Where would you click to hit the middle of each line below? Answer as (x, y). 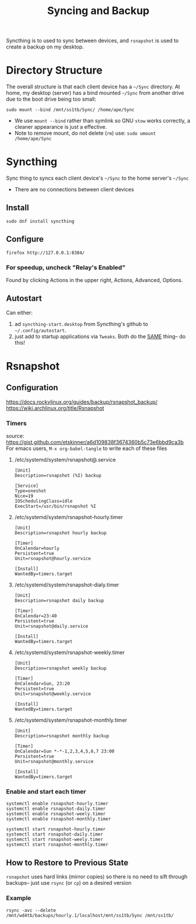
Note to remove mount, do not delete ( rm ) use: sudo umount (85, 133)
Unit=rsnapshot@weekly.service (53, 694)
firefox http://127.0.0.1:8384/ (45, 253)
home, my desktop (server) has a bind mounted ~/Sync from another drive (95, 93)
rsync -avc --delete (31, 910)
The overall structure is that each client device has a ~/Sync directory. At (93, 87)
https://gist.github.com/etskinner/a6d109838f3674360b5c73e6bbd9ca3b (95, 442)
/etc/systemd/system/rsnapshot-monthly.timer (71, 720)
